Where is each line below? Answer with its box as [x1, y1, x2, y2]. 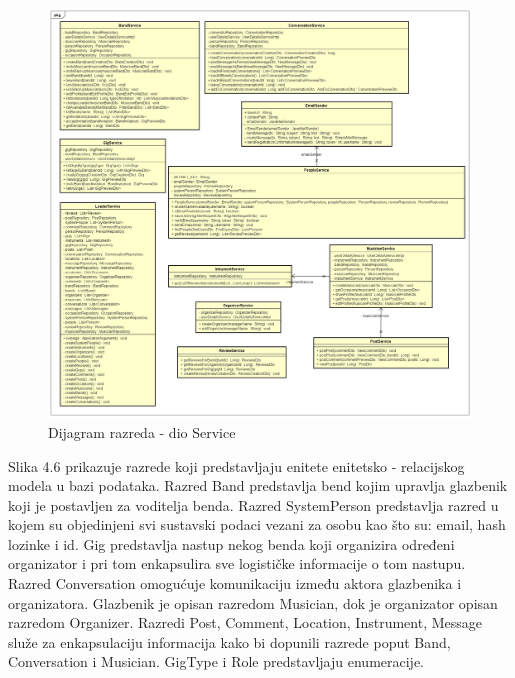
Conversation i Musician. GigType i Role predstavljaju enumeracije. [8, 651, 424, 672]
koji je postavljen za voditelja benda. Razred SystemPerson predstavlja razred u [8, 494, 499, 515]
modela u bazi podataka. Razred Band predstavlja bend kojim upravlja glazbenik [8, 475, 508, 496]
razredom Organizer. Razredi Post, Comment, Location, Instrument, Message [8, 612, 482, 633]
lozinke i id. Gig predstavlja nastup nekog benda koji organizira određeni [8, 533, 455, 554]
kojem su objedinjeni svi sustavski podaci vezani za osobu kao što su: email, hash [8, 514, 506, 535]
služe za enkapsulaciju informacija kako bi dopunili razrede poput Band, [8, 631, 451, 652]
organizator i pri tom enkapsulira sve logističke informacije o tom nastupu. [8, 553, 466, 574]
